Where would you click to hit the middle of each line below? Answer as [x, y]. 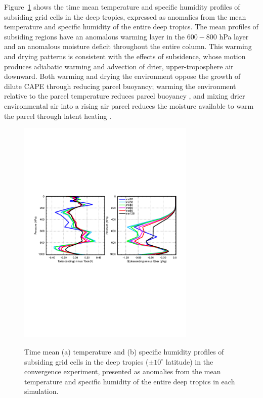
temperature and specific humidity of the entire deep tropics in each [130, 381]
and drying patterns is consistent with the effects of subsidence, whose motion [125, 56]
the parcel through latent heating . [58, 116]
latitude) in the [189, 361]
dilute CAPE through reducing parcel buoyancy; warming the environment [120, 86]
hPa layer [234, 36]
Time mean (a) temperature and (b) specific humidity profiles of [124, 351]
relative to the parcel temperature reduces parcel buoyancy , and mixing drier [125, 96]
